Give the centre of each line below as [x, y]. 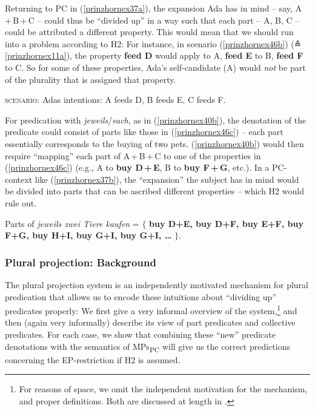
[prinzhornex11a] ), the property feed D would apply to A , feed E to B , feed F [154, 55]
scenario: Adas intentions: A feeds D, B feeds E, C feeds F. [115, 100]
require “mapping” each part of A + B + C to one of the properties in [133, 155]
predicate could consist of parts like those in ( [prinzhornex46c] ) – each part [144, 132]
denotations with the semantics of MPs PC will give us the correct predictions [148, 347]
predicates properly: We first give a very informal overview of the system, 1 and [151, 310]
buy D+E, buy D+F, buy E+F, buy [226, 223]
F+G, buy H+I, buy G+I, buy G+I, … [88, 235]
